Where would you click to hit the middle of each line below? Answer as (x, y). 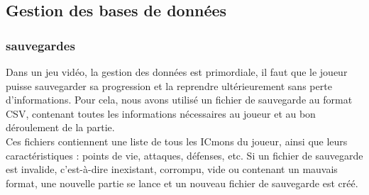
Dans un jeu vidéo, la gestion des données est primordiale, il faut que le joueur (177, 72)
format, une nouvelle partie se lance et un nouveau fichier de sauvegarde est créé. (182, 183)
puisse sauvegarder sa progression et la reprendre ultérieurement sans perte (169, 85)
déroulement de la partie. (60, 127)
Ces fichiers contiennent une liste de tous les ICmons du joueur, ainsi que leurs (177, 141)
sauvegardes (40, 45)
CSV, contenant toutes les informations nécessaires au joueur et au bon (161, 113)
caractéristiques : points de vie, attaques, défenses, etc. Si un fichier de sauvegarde (184, 155)
